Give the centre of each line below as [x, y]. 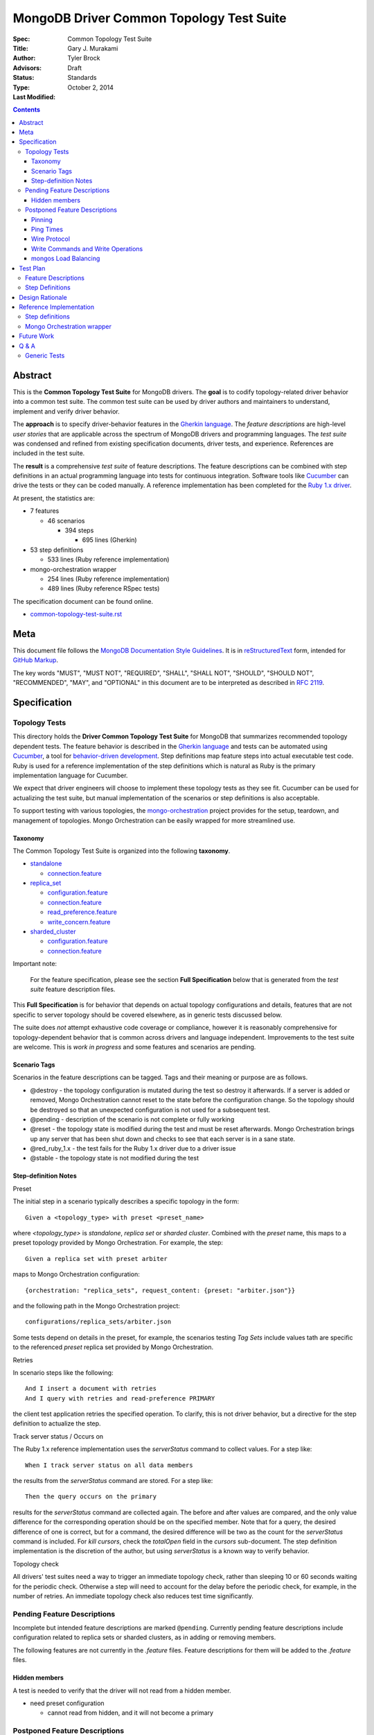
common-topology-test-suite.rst [76, 614]
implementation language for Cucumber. [70, 775]
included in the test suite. [49, 453]
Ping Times [47, 229]
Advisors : [27, 68]
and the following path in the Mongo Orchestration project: [96, 1305]
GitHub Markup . [36, 660]
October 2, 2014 [91, 87]
